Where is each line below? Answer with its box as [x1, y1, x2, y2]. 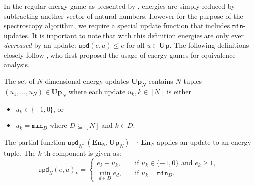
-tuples [181, 76, 202, 86]
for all [126, 40, 145, 50]
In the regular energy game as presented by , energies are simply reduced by [4, 1, 235, 11]
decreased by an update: [4, 40, 76, 50]
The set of [4, 76, 35, 86]
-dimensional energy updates [42, 76, 129, 86]
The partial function [4, 136, 66, 147]
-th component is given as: [41, 147, 121, 158]
